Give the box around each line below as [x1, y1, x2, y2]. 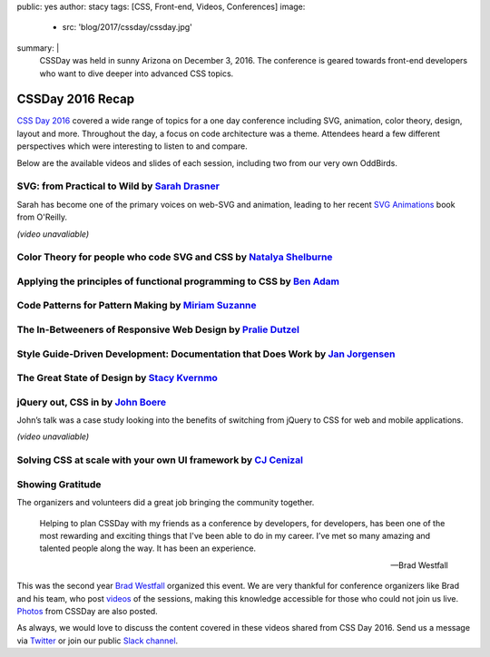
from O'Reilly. [16, 211, 68, 222]
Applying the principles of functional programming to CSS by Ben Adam [16, 275, 340, 288]
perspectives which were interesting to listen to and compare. [16, 141, 249, 152]
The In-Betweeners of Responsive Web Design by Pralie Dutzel [16, 323, 299, 336]
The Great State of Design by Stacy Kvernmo [16, 372, 218, 385]
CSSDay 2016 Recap [16, 92, 135, 107]
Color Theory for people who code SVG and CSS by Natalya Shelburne [16, 250, 333, 263]
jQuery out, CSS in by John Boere [16, 396, 167, 408]
